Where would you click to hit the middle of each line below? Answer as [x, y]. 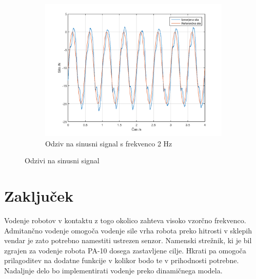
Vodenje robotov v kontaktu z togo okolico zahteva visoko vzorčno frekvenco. [125, 220]
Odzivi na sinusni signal [62, 160]
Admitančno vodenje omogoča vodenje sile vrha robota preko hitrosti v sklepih [128, 230]
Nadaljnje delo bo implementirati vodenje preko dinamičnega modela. [113, 270]
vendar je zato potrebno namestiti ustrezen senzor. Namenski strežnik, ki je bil [128, 240]
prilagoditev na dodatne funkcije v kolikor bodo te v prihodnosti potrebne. [122, 260]
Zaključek [39, 195]
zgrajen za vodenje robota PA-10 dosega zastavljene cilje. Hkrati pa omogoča [125, 250]
